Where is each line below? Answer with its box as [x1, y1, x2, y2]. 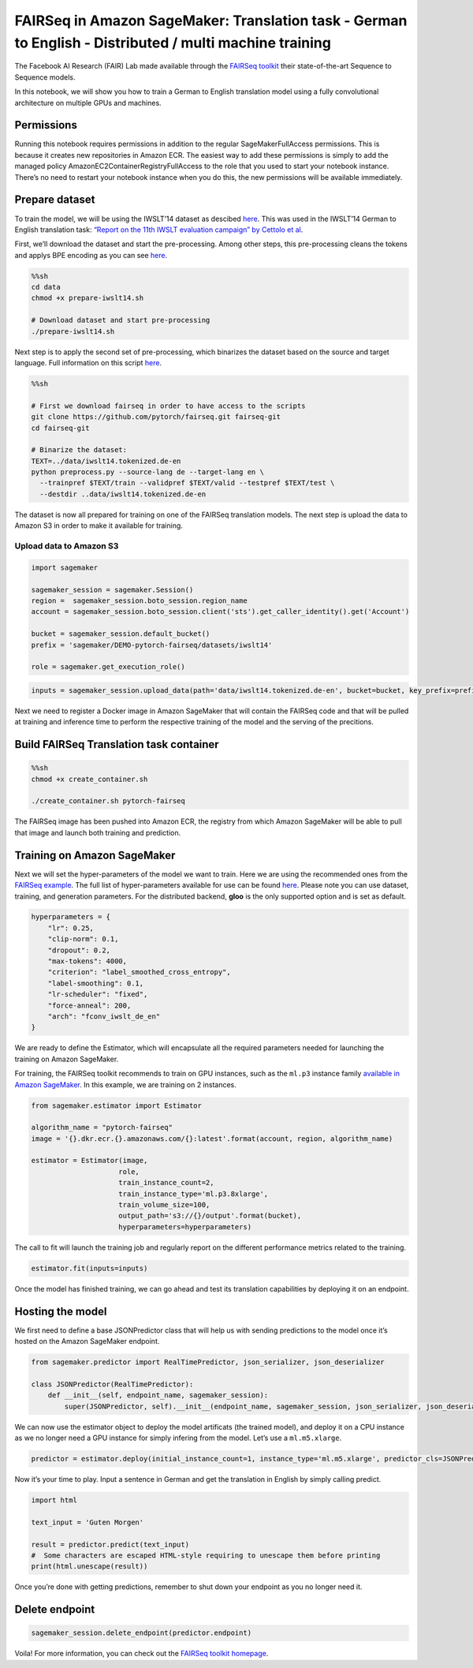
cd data [31, 282, 61, 292]
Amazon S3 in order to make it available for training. [14, 521, 183, 530]
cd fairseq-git [31, 423, 90, 432]
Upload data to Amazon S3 [14, 540, 119, 552]
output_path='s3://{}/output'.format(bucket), [118, 1211, 302, 1221]
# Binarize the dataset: [31, 446, 128, 454]
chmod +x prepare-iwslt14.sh [31, 294, 144, 303]
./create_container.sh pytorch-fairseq [31, 797, 185, 806]
